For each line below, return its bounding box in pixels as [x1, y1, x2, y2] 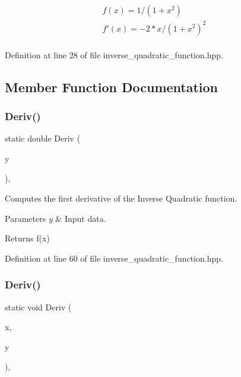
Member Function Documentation [5, 77, 218, 96]
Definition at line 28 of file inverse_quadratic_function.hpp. [5, 48, 223, 61]
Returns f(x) [5, 232, 50, 244]
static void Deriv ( [5, 300, 72, 313]
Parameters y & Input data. [5, 212, 106, 224]
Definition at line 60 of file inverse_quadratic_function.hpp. [5, 252, 223, 264]
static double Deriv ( [5, 132, 81, 144]
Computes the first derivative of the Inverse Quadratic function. [5, 191, 237, 204]
